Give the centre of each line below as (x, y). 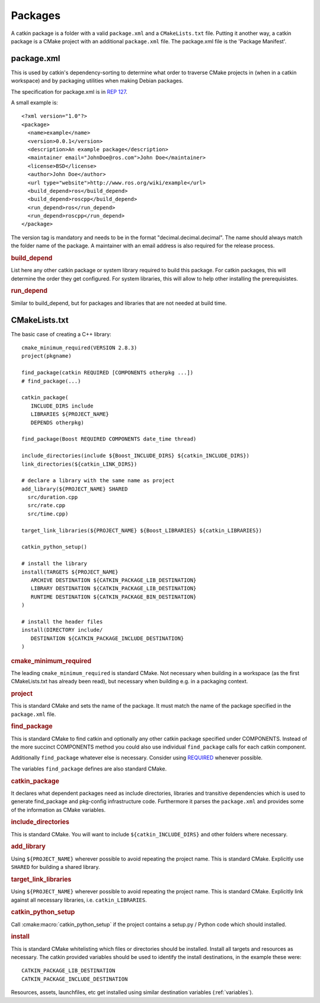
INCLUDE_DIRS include (62, 406)
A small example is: (35, 103)
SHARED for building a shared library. (55, 867)
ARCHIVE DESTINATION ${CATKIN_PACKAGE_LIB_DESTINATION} (113, 580)
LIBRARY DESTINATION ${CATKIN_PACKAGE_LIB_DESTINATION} (113, 588)
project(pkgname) (47, 356)
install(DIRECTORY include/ (62, 630)
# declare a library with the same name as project (98, 481)
